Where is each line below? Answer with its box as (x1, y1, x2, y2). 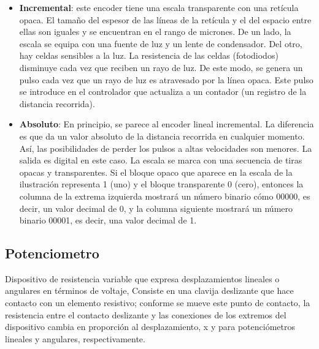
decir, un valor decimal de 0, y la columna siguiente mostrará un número (19, 201, 293, 214)
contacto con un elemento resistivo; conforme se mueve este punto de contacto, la (5, 296, 310, 309)
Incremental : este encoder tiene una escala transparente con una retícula (19, 1, 299, 13)
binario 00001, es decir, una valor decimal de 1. (19, 214, 197, 227)
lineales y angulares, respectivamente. (5, 332, 145, 345)
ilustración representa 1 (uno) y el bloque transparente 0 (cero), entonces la (19, 178, 304, 190)
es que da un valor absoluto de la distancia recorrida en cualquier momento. (19, 129, 305, 142)
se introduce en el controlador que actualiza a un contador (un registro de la (19, 85, 307, 98)
